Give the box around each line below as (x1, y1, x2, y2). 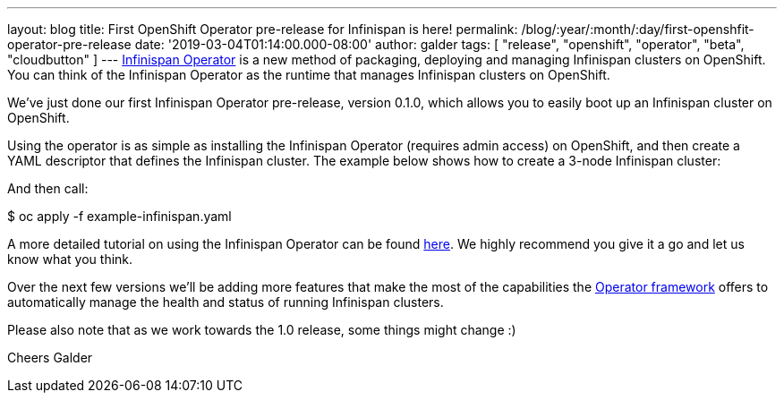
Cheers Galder (7, 350, 93, 365)
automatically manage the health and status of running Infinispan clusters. (7, 294, 444, 310)
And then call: (7, 181, 89, 196)
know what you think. (7, 251, 133, 267)
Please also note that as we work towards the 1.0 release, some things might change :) (7, 322, 516, 337)
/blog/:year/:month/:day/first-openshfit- (521, 21, 754, 37)
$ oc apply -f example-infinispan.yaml (7, 209, 232, 224)
